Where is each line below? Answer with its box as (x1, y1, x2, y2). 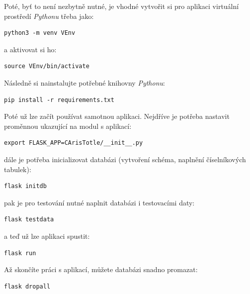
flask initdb (4, 183, 47, 190)
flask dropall (4, 283, 51, 290)
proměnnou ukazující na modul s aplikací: (4, 120, 132, 131)
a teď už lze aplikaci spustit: (4, 230, 90, 241)
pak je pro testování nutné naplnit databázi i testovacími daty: (4, 197, 195, 207)
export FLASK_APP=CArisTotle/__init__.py (4, 139, 143, 147)
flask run (4, 249, 36, 257)
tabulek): (4, 164, 31, 174)
